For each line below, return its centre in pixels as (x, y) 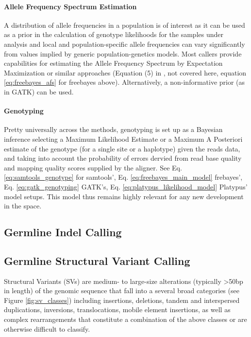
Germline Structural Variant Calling (97, 260)
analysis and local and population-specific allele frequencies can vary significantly (125, 44)
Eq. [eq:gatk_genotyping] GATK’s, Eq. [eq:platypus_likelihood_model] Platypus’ (126, 186)
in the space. (23, 206)
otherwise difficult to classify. (47, 328)
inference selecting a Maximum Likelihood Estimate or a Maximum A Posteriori (123, 139)
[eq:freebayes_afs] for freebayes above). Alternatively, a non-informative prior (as (125, 82)
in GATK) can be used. (39, 91)
